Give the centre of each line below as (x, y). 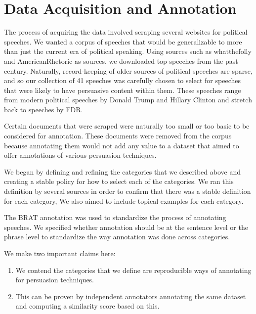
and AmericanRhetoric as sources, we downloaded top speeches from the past (121, 61)
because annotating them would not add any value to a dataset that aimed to (122, 145)
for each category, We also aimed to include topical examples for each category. (124, 201)
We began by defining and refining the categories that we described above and (123, 171)
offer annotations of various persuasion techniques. (80, 155)
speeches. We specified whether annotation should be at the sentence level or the (126, 227)
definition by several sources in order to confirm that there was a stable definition (128, 191)
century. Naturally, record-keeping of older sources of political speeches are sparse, (128, 70)
